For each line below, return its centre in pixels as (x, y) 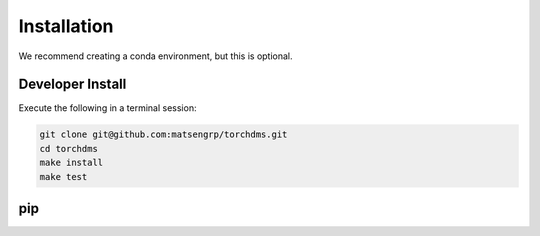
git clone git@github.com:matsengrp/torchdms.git (163, 134)
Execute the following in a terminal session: (107, 108)
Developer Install (72, 84)
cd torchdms (69, 148)
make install (71, 163)
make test (63, 176)
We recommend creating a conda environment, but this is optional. (156, 56)
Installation (66, 26)
